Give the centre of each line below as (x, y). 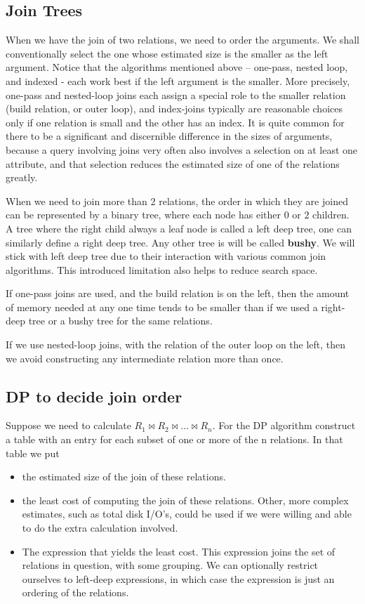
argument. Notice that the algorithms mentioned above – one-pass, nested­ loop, (177, 67)
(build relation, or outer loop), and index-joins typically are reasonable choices (174, 109)
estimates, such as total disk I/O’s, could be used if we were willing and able (187, 514)
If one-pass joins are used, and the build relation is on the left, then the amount (178, 293)
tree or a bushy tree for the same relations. (120, 321)
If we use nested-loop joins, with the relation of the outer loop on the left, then (176, 344)
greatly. (22, 177)
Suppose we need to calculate (68, 425)
